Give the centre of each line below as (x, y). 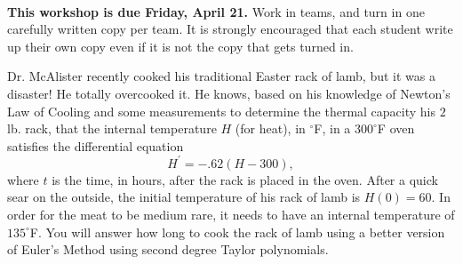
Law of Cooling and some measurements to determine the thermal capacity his (222, 111)
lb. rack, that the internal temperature (112, 128)
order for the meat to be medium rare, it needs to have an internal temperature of (231, 215)
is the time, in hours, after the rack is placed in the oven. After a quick (245, 179)
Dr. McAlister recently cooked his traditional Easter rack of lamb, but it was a (221, 76)
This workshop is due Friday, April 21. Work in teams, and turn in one (216, 11)
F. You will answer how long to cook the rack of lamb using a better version (237, 232)
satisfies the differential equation (96, 145)
